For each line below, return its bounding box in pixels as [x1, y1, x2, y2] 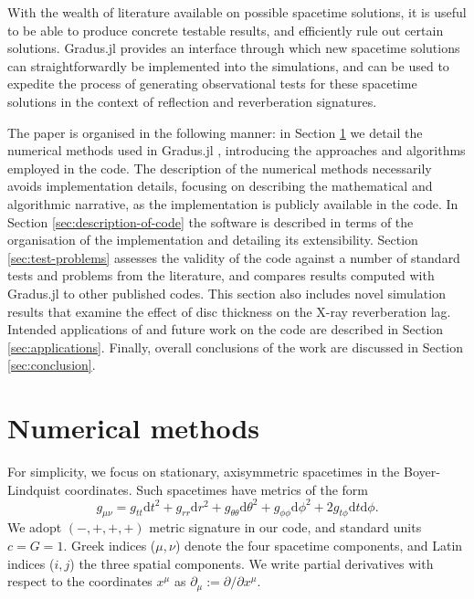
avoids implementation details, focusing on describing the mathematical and [7, 176, 433, 195]
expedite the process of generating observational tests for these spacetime [7, 74, 417, 93]
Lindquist [7, 479, 61, 499]
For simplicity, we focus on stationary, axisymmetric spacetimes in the [7, 462, 400, 480]
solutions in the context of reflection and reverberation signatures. [7, 91, 377, 110]
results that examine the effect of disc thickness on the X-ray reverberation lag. [7, 301, 451, 321]
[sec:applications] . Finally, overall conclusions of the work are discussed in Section [7, 337, 464, 356]
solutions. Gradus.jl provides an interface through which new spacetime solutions [7, 38, 460, 58]
